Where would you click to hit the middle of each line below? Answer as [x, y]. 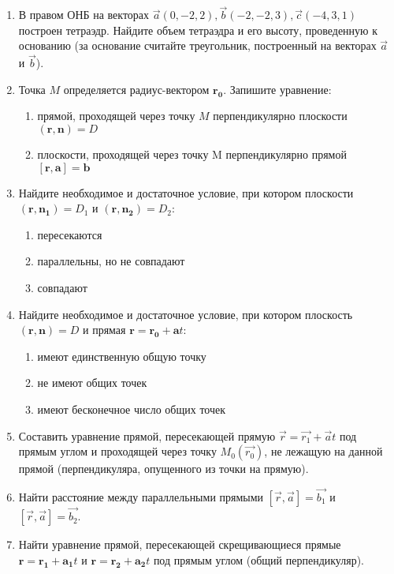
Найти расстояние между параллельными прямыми [141, 496]
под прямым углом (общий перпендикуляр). [259, 559]
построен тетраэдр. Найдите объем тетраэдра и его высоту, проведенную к [198, 30]
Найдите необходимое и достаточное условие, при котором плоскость [186, 314]
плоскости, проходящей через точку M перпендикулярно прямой [192, 154]
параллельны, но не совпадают [111, 261]
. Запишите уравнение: [277, 89]
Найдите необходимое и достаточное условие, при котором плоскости [186, 192]
